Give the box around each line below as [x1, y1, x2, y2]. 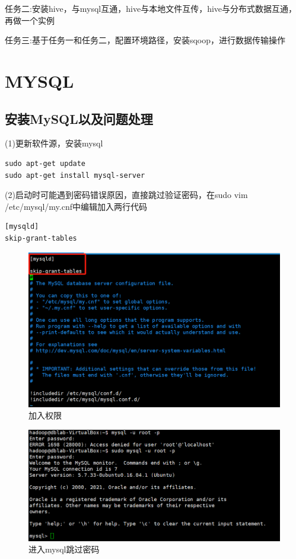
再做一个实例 [5, 14, 55, 26]
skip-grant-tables [5, 234, 77, 242]
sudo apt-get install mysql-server [5, 171, 145, 180]
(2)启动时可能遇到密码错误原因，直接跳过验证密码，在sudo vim [5, 189, 248, 201]
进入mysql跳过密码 [28, 543, 100, 555]
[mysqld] [5, 222, 39, 231]
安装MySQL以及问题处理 [5, 109, 153, 127]
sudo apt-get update [5, 159, 86, 168]
